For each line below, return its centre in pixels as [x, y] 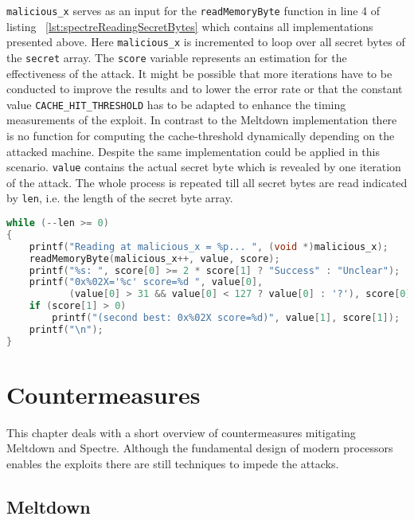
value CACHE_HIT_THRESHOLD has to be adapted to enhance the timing [176, 104]
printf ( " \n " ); [66, 329]
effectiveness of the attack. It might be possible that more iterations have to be [199, 73]
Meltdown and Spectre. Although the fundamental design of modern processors [200, 448]
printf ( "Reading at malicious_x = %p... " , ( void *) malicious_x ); [209, 246]
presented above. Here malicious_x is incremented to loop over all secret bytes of [206, 42]
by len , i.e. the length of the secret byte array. [120, 198]
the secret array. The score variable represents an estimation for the [177, 57]
